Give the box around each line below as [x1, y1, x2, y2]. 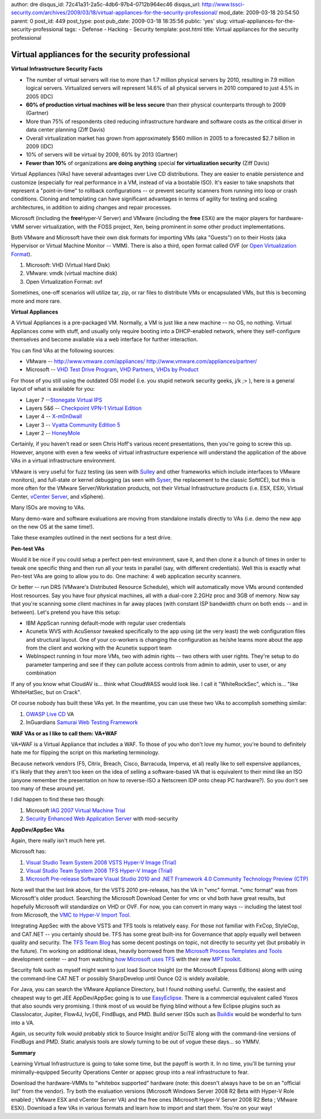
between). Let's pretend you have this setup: [11, 609, 121, 616]
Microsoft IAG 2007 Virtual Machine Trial [26, 807, 126, 814]
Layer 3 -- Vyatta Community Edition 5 [26, 421, 121, 428]
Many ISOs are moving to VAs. [11, 504, 86, 511]
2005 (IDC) [26, 93, 53, 100]
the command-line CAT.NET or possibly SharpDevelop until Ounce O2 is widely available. [11, 974, 230, 982]
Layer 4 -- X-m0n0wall [26, 413, 83, 420]
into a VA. [11, 1019, 35, 1026]
